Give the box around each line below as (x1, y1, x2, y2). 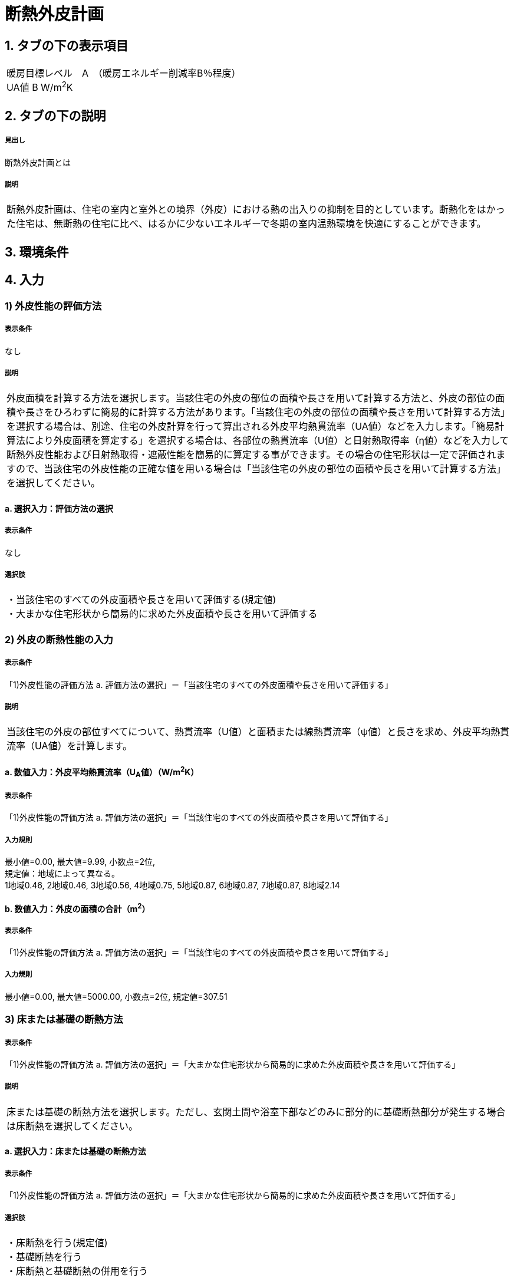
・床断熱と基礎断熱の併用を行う (6, 1264, 149, 1277)
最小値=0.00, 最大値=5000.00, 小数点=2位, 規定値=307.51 (5, 991, 228, 1002)
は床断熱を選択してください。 (6, 1119, 139, 1132)
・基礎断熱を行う (6, 1250, 83, 1263)
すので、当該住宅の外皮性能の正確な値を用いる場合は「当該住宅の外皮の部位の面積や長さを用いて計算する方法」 (6, 463, 506, 475)
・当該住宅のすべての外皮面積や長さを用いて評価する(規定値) (6, 594, 276, 606)
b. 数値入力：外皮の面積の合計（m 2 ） (5, 901, 150, 914)
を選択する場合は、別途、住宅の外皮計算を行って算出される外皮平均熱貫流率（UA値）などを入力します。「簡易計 (6, 420, 505, 433)
